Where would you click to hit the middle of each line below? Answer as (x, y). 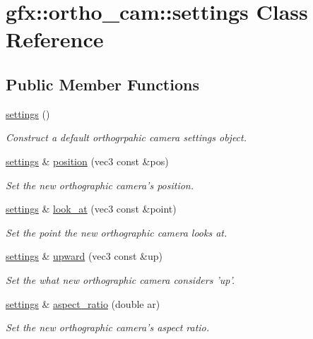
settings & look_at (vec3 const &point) (91, 209)
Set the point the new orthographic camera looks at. (117, 232)
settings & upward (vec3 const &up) (84, 256)
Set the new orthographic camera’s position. (100, 185)
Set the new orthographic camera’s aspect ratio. (108, 327)
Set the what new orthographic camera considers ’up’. (120, 279)
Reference (55, 39)
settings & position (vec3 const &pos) (87, 161)
